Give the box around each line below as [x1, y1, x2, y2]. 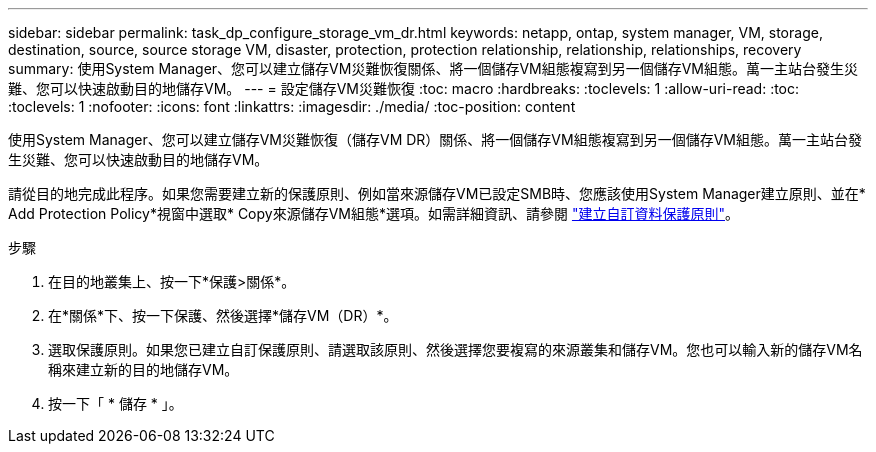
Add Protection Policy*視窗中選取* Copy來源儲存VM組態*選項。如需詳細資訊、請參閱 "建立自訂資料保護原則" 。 [8, 205, 739, 222]
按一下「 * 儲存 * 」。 [48, 395, 183, 412]
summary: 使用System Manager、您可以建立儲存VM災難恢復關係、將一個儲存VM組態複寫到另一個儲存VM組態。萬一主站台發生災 [8, 60, 859, 77]
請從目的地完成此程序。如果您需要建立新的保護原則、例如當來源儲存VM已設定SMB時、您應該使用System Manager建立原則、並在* [8, 185, 866, 202]
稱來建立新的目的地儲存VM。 [48, 361, 239, 378]
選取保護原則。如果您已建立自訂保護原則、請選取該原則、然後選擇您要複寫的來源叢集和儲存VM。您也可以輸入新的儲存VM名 [48, 341, 863, 358]
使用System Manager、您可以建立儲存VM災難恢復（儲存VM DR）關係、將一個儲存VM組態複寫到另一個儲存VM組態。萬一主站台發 [8, 131, 862, 148]
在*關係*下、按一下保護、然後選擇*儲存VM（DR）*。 [48, 307, 398, 324]
